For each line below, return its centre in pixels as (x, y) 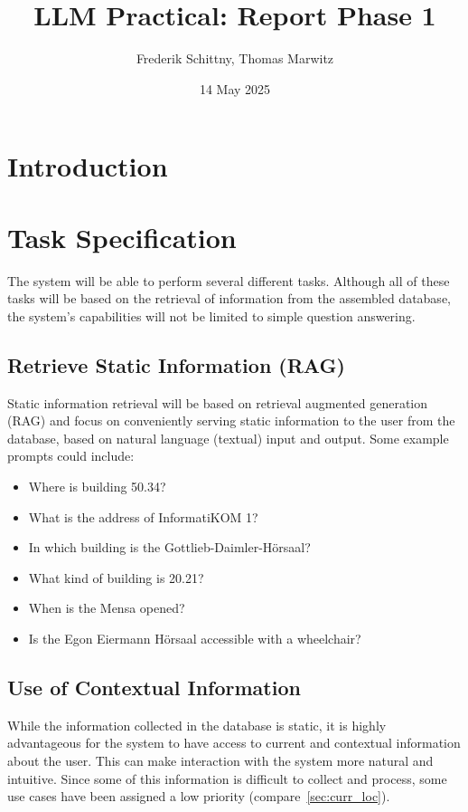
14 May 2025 (235, 88)
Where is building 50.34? (97, 486)
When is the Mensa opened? (107, 608)
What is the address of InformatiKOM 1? (143, 516)
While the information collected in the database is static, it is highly (197, 725)
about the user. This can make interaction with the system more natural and (220, 760)
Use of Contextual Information (154, 687)
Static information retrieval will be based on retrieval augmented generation (218, 402)
